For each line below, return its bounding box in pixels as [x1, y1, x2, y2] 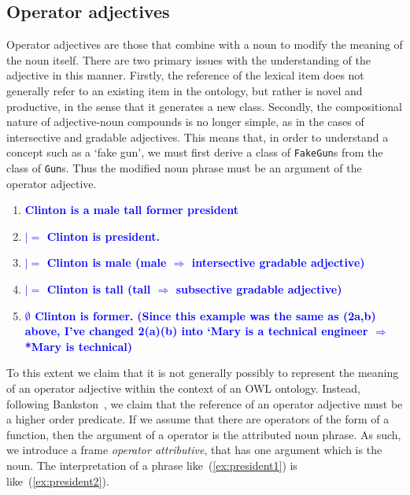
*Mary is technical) [24, 338, 133, 354]
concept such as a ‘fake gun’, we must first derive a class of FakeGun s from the [6, 144, 383, 161]
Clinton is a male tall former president [24, 201, 238, 218]
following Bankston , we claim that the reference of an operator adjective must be [6, 395, 403, 412]
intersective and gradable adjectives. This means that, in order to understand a [6, 128, 389, 145]
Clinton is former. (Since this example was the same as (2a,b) [35, 307, 376, 323]
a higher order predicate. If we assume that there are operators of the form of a [6, 411, 390, 427]
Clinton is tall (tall [46, 281, 151, 297]
